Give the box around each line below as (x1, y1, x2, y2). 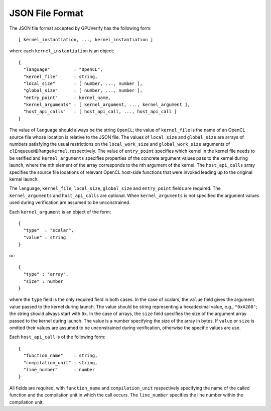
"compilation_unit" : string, (23, 360, 98, 365)
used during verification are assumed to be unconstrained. (9, 199, 130, 205)
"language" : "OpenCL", (23, 67, 103, 72)
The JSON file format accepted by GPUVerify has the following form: (9, 25, 152, 31)
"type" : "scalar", (23, 228, 74, 233)
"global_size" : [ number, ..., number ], (23, 88, 143, 93)
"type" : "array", (23, 271, 69, 277)
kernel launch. (9, 176, 39, 182)
